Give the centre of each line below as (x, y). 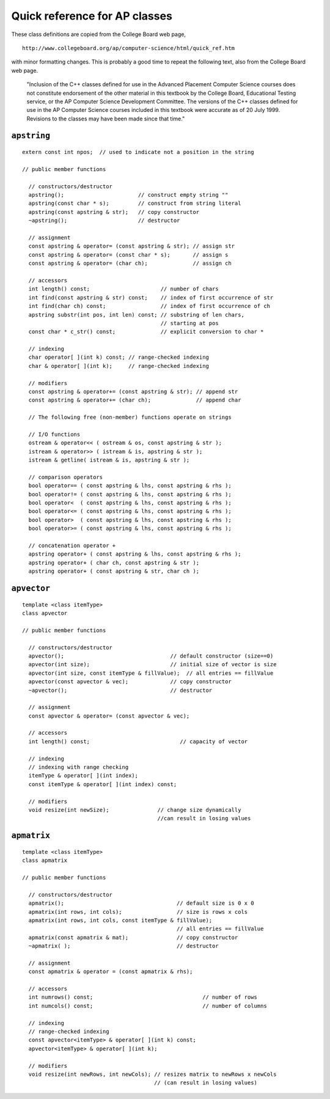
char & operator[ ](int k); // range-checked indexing (119, 366)
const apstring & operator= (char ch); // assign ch (130, 263)
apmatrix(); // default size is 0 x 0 (141, 903)
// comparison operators (66, 477)
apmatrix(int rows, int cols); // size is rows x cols (138, 912)
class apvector (45, 613)
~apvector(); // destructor (120, 690)
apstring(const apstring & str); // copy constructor (114, 212)
